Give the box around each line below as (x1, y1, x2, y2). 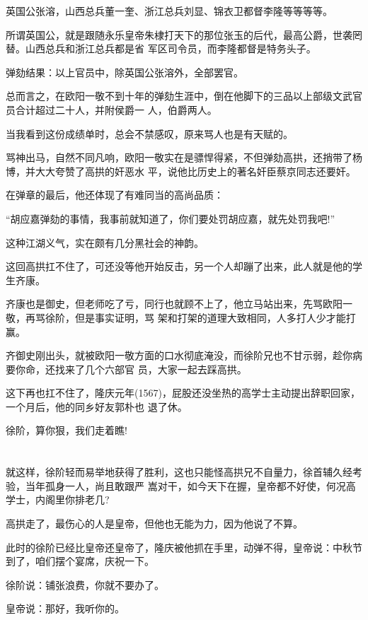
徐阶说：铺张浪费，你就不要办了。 (6, 577, 164, 592)
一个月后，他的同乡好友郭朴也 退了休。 (6, 399, 188, 414)
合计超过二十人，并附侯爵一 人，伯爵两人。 (15, 102, 217, 117)
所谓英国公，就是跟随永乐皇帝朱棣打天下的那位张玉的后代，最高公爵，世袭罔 (6, 27, 362, 42)
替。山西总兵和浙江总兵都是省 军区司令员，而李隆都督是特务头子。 (6, 41, 316, 56)
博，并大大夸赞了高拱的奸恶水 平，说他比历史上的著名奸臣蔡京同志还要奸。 (6, 163, 356, 178)
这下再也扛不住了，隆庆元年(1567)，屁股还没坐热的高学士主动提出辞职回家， (6, 385, 360, 400)
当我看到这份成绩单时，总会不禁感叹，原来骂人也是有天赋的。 (6, 126, 293, 141)
